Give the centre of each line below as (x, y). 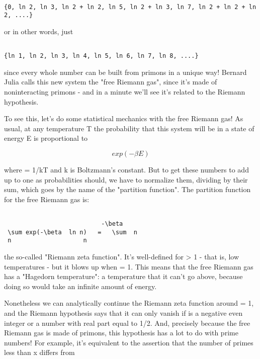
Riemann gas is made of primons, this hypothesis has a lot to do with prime (121, 333)
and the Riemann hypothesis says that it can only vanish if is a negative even (123, 313)
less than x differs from (39, 352)
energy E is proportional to (46, 138)
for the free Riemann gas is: (47, 199)
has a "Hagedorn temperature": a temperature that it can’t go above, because (123, 276)
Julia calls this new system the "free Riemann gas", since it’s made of (111, 82)
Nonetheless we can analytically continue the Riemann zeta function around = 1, (129, 303)
